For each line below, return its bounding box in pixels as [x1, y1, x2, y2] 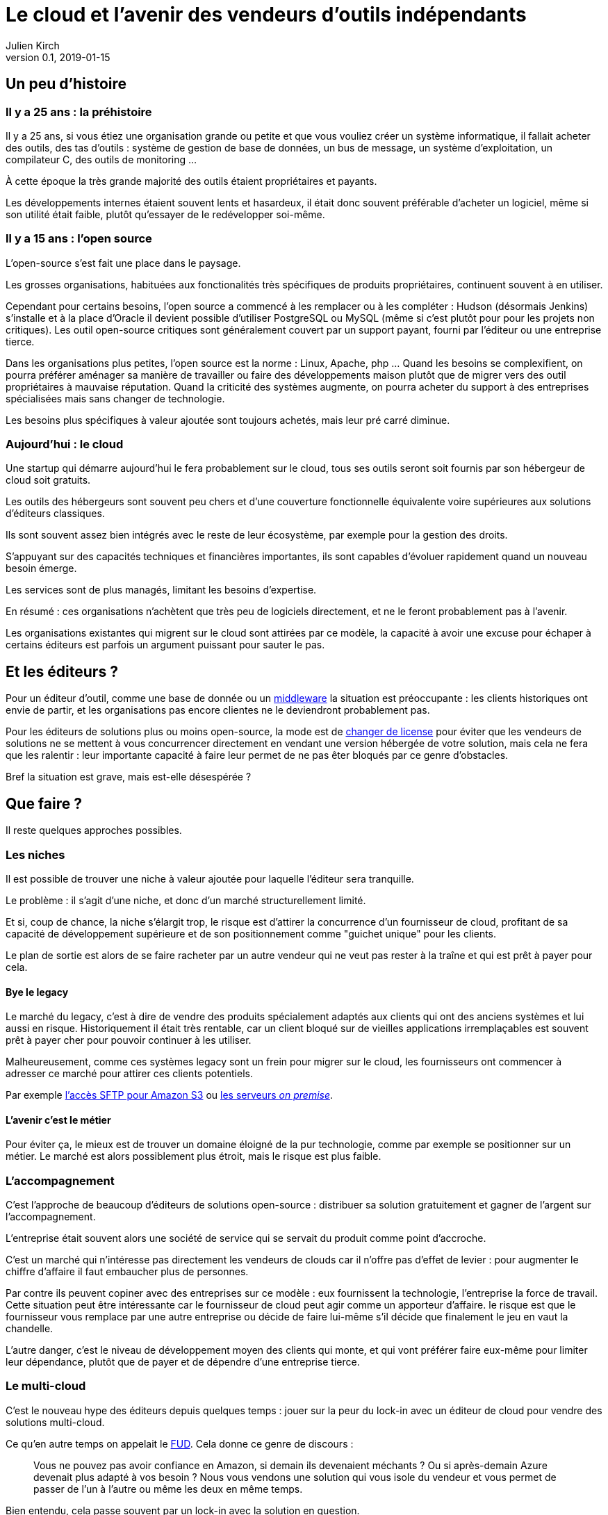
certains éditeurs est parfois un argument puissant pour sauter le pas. [6, 639, 325, 651]
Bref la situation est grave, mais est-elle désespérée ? [6, 771, 252, 783]
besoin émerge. [6, 562, 77, 575]
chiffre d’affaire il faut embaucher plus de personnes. [6, 1266, 249, 1278]
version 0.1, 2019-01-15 [6, 51, 110, 63]
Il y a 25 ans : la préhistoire [6, 104, 152, 119]
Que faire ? [6, 794, 82, 812]
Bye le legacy [6, 985, 69, 998]
